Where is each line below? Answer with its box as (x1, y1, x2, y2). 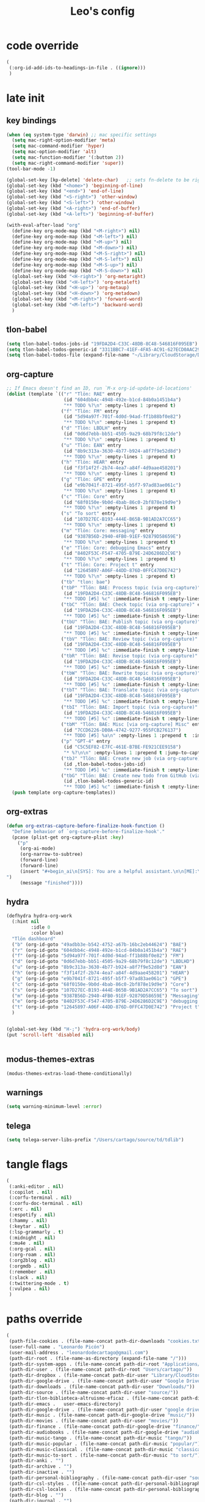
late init (6, 91, 45, 105)
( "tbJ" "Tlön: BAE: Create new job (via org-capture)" (60, 755, 203, 761)
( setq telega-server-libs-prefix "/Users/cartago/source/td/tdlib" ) (6, 1137, 184, 1143)
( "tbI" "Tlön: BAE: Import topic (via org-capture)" (60, 704, 198, 711)
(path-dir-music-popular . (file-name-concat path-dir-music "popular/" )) (9, 1441, 203, 1447)
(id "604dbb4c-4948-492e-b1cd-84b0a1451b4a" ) (63, 396, 182, 402)
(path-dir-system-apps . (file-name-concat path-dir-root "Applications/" (9, 1361, 203, 1367)
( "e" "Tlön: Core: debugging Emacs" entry (60, 545, 171, 551)
